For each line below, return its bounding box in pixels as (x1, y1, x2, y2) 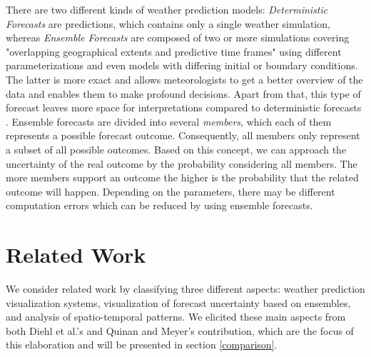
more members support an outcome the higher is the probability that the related (6, 170, 359, 185)
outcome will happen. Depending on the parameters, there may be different (6, 183, 335, 198)
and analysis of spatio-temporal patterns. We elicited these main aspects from (6, 309, 346, 324)
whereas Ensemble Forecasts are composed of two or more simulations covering (6, 30, 350, 45)
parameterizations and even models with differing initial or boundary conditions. (6, 58, 358, 73)
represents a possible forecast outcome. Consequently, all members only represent (6, 128, 360, 143)
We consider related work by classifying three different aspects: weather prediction (6, 281, 365, 296)
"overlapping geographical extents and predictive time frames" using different (6, 44, 342, 59)
